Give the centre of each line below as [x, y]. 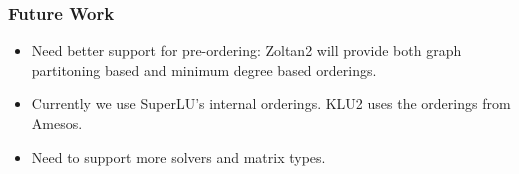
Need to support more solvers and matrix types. [178, 156]
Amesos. [57, 123]
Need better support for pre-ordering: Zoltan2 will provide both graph [246, 50]
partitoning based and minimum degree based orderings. [204, 69]
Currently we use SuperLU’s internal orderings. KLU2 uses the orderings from [271, 103]
